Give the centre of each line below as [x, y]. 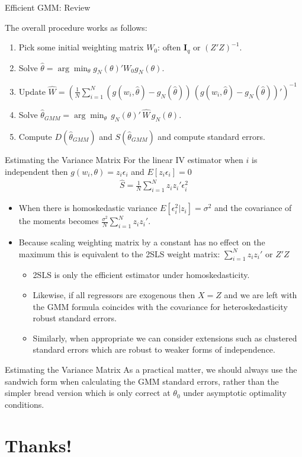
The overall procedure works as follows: [76, 27]
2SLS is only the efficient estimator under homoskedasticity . [141, 275]
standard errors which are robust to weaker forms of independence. [154, 349]
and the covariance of [253, 208]
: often [169, 47]
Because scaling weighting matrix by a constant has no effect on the [142, 242]
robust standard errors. [75, 318]
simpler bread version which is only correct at [88, 393]
